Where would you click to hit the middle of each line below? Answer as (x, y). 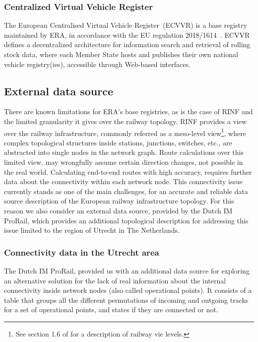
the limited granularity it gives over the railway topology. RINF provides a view (126, 121)
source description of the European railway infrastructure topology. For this (119, 201)
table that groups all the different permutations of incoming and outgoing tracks (126, 300)
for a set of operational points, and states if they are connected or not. (111, 309)
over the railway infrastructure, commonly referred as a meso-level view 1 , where (125, 132)
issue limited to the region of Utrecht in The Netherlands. (92, 230)
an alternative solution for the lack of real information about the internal (115, 280)
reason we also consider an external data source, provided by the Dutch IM (118, 210)
